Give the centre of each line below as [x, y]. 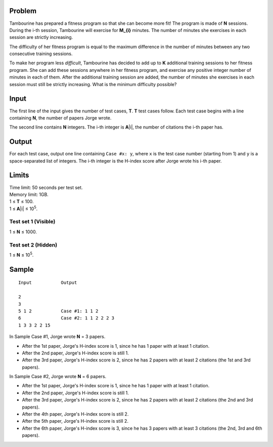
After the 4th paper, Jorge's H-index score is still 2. [75, 414]
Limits [19, 175]
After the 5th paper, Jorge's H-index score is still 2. [75, 421]
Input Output [48, 283]
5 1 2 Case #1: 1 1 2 [58, 311]
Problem [23, 11]
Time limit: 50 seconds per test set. [46, 187]
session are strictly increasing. [41, 37]
